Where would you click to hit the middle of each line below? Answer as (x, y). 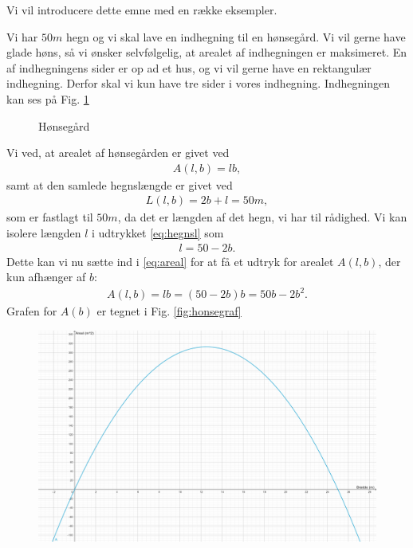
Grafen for (32, 311)
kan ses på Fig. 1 (48, 98)
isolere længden (44, 233)
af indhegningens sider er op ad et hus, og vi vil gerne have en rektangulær (189, 67)
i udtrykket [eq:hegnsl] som (157, 233)
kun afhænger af (46, 277)
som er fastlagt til (50, 217)
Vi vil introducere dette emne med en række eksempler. (142, 10)
